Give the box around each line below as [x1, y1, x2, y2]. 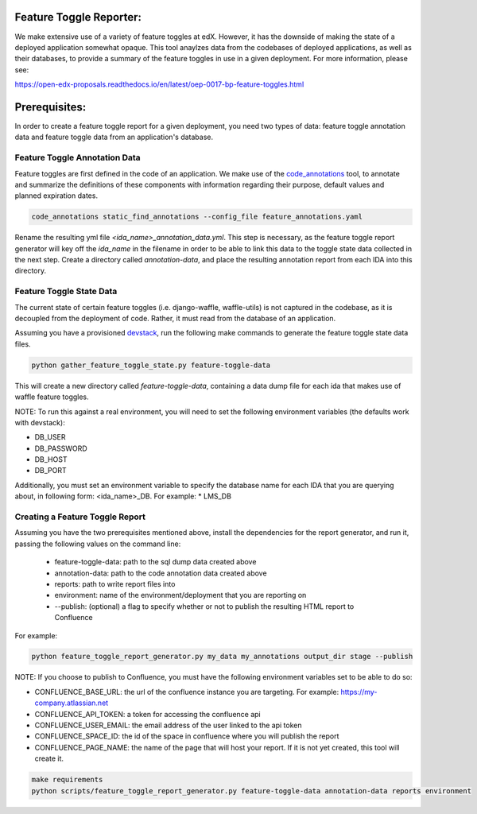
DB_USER [34, 432, 66, 442]
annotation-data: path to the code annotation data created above [54, 568, 267, 578]
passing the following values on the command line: [14, 539, 181, 548]
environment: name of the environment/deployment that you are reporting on [54, 591, 307, 600]
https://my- [340, 687, 378, 696]
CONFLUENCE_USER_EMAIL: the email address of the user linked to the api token [34, 720, 302, 731]
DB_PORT [34, 466, 67, 475]
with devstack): [14, 417, 65, 427]
